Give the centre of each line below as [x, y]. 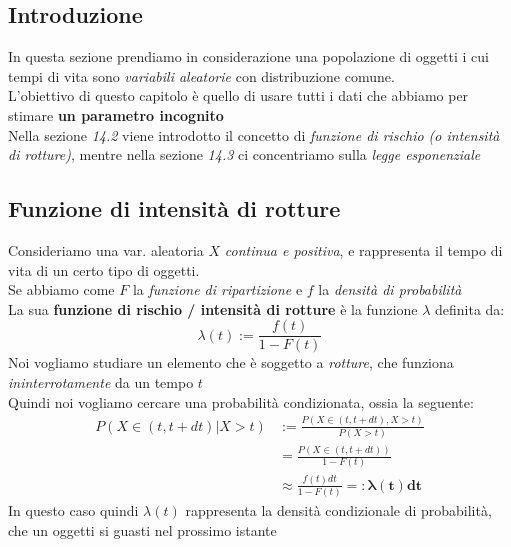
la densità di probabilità [390, 289]
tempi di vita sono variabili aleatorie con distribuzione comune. [201, 75]
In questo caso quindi [73, 510]
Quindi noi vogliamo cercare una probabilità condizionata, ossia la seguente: [241, 401]
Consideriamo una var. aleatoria [106, 249]
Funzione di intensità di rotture [174, 208]
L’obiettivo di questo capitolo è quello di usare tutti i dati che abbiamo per [238, 95]
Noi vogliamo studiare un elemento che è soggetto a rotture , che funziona [231, 362]
